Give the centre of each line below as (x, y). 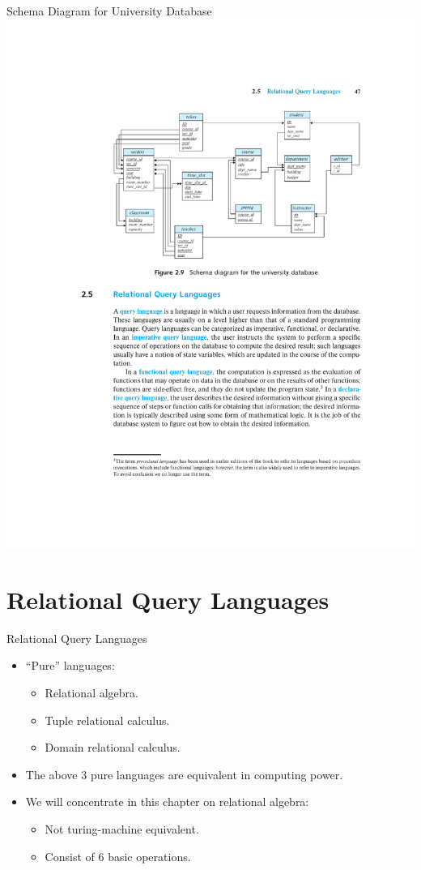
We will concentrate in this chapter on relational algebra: (167, 801)
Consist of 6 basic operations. (118, 856)
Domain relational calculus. (113, 747)
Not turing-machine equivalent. (122, 828)
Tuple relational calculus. (107, 720)
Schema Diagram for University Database (109, 11)
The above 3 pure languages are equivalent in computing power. (184, 774)
